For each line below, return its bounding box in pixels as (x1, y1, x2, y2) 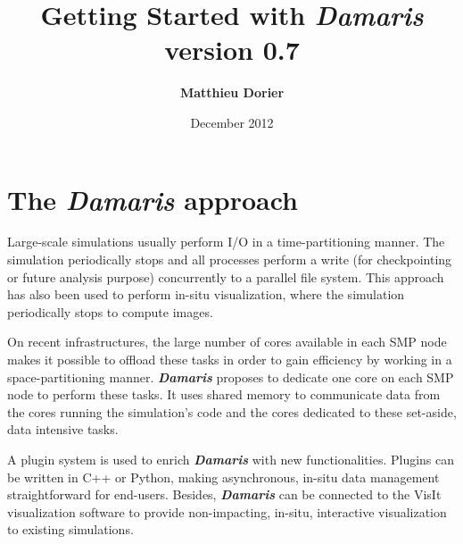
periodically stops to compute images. (7, 302, 213, 321)
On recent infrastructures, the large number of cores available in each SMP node (7, 332, 447, 351)
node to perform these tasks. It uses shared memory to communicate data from (7, 385, 441, 404)
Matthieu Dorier (179, 83, 285, 102)
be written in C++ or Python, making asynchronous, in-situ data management (7, 467, 440, 486)
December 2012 (190, 113, 274, 131)
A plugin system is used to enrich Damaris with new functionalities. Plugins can (7, 449, 455, 468)
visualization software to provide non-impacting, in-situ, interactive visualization (7, 502, 447, 521)
